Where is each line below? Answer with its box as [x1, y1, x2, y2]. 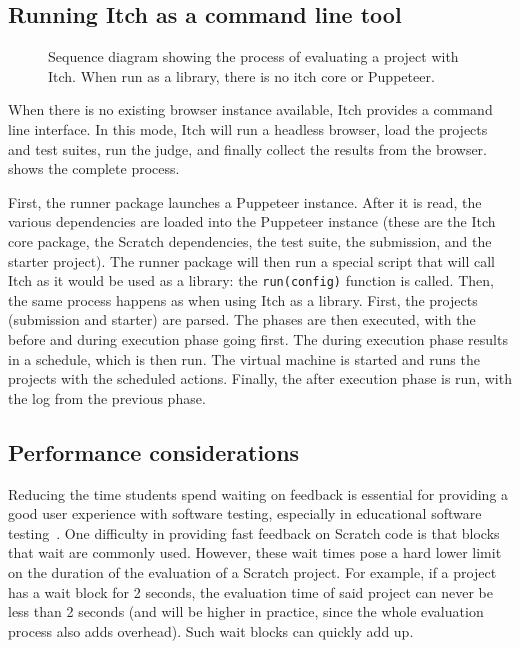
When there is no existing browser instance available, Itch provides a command [8, 99, 493, 120]
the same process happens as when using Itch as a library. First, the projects [8, 289, 478, 310]
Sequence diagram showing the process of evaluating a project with [48, 46, 459, 67]
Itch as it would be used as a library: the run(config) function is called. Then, [8, 270, 494, 291]
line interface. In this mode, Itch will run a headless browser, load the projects [8, 118, 488, 139]
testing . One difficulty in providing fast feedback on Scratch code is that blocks [8, 522, 500, 543]
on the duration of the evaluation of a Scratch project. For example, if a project [8, 561, 497, 582]
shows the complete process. [8, 158, 180, 179]
